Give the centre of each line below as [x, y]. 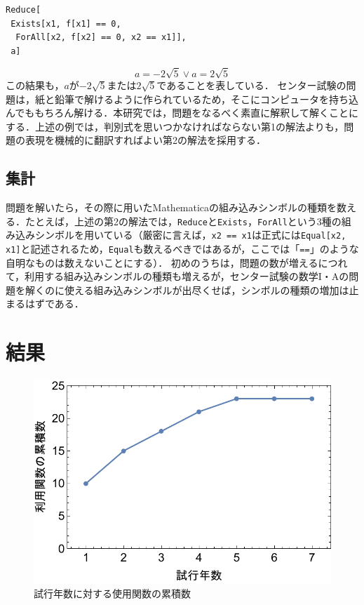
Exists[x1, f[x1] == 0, [66, 24]
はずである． [54, 304]
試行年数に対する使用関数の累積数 [112, 593]
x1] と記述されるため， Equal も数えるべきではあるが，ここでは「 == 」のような [182, 248]
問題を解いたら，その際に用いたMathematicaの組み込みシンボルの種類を [171, 207]
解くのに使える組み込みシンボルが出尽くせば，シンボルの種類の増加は [187, 290]
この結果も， [35, 85]
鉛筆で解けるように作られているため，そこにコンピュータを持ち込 [206, 99]
